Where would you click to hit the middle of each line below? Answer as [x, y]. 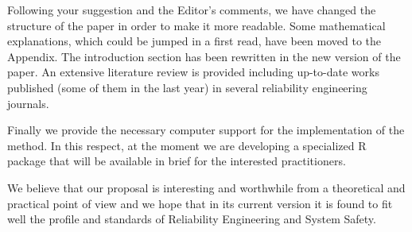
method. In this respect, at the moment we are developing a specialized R [187, 145]
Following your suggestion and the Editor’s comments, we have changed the [192, 10]
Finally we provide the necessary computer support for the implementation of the [206, 130]
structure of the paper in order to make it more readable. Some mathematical [196, 25]
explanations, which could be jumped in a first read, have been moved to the [194, 41]
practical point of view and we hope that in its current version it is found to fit [200, 203]
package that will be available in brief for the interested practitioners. [177, 161]
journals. [28, 103]
